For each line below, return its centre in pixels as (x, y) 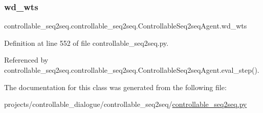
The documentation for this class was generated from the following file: (115, 87)
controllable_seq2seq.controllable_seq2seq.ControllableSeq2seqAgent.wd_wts (126, 26)
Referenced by (26, 60)
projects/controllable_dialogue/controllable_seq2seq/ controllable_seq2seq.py (126, 104)
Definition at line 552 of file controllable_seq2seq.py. (86, 43)
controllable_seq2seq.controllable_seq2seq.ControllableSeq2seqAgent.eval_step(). (132, 70)
